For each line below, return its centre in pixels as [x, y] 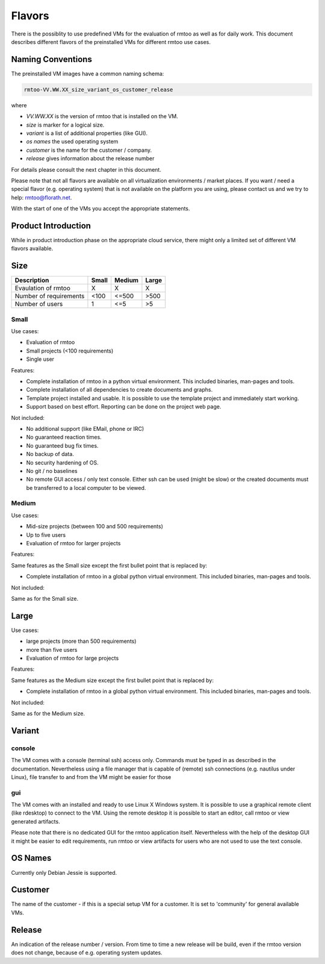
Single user [40, 359]
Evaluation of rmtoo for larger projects [73, 543]
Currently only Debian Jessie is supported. [64, 872]
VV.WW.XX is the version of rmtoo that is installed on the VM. [102, 116]
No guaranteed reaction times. [64, 437]
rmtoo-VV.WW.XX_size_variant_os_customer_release [98, 89]
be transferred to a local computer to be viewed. [86, 487]
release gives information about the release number [90, 158]
